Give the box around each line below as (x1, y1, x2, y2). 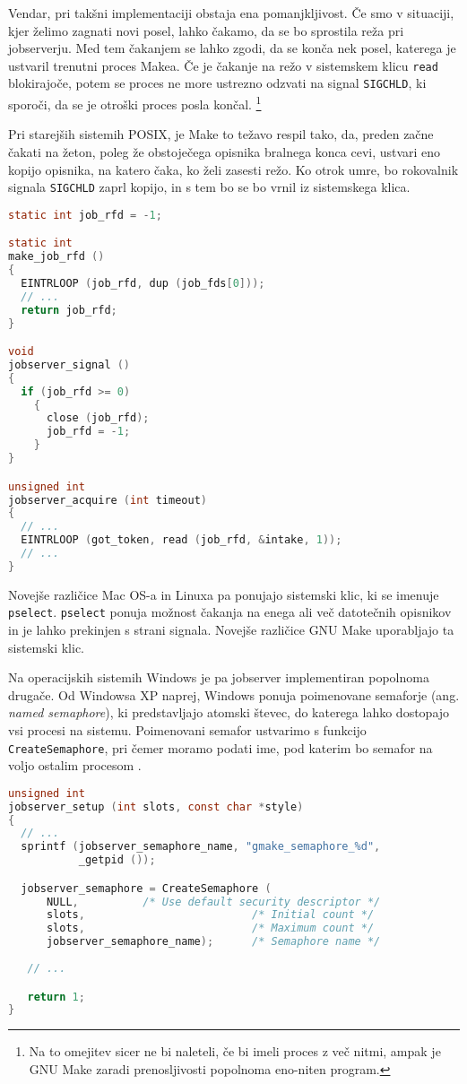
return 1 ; (27, 990, 85, 1003)
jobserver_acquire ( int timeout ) (8, 493, 207, 507)
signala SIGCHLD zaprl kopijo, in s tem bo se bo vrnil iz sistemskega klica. (8, 178, 411, 196)
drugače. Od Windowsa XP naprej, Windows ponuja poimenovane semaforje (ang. (8, 685, 460, 704)
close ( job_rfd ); (46, 412, 150, 425)
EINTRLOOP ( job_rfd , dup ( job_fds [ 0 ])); (21, 276, 265, 290)
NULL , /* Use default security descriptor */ (46, 895, 381, 908)
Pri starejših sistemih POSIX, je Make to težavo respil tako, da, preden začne (8, 125, 434, 143)
